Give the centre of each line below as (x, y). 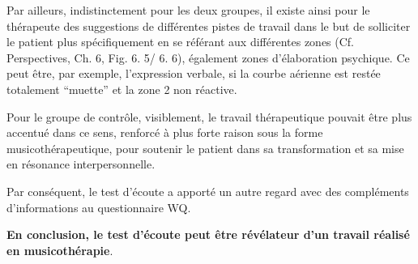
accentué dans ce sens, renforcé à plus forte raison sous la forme (165, 132)
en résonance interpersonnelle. (81, 164)
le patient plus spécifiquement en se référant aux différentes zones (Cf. (181, 42)
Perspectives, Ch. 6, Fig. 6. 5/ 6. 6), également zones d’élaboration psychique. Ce (208, 57)
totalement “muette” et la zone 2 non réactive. (122, 89)
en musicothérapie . (60, 250)
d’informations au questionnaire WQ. (99, 207)
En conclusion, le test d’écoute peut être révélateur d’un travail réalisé (208, 234)
